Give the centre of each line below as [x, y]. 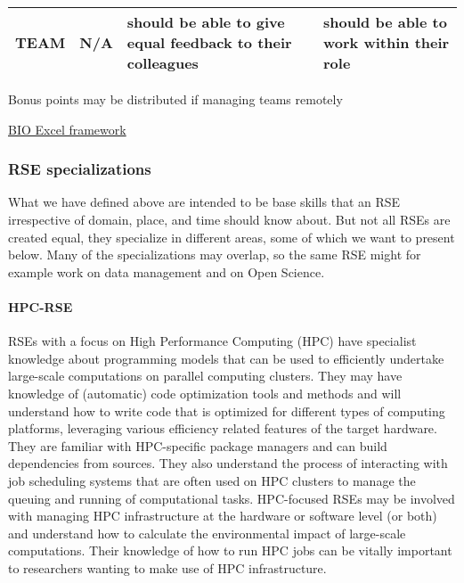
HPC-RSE [41, 306]
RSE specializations [80, 169]
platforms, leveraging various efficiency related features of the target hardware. [223, 428]
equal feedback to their [209, 42]
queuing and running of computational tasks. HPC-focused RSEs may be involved [232, 498]
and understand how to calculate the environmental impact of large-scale [207, 533]
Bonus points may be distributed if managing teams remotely [175, 99]
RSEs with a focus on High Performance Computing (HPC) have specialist [212, 341]
